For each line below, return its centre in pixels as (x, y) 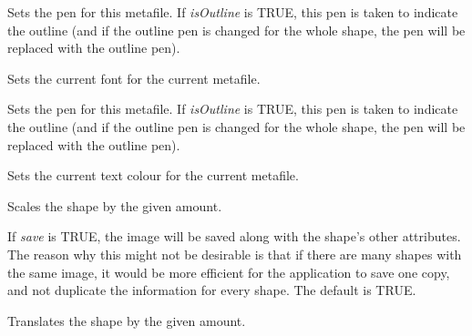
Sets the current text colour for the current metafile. (153, 175)
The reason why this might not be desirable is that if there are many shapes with (235, 254)
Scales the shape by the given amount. (115, 205)
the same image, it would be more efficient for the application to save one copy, (229, 272)
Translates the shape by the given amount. (127, 320)
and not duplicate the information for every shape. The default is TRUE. (212, 290)
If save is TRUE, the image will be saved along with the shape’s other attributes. (234, 236)
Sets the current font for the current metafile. (134, 78)
